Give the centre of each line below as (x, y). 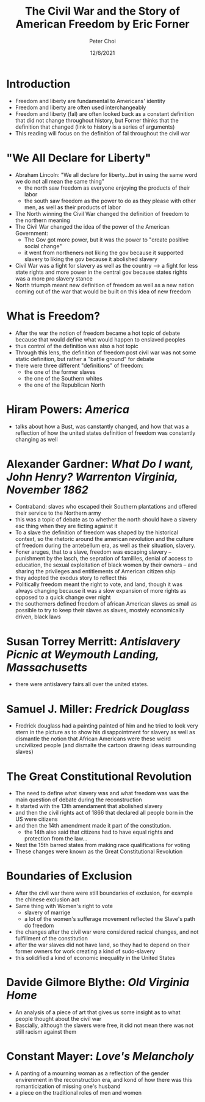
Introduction (38, 84)
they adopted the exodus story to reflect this (71, 578)
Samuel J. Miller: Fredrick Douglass (98, 709)
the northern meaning (42, 220)
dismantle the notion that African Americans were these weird (93, 739)
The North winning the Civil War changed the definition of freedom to (102, 213)
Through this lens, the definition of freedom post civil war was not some (106, 352)
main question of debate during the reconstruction (78, 800)
